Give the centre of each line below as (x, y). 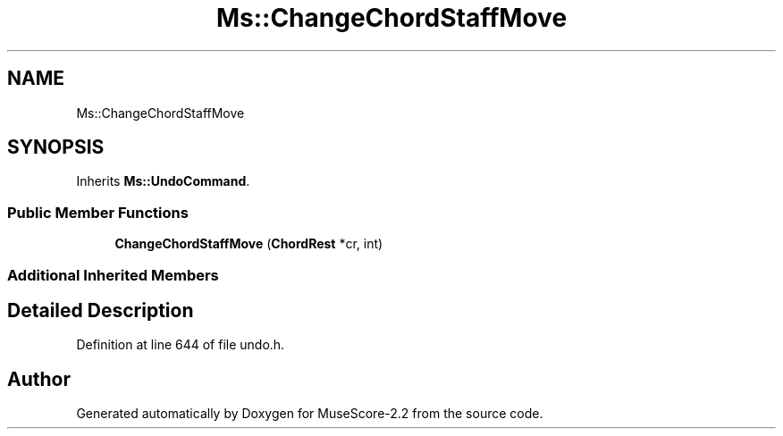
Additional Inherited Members (113, 275)
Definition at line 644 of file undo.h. (181, 345)
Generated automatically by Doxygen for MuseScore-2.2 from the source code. (310, 414)
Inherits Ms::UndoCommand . (163, 181)
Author (39, 379)
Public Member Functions (98, 212)
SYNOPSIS (56, 147)
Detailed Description (101, 310)
